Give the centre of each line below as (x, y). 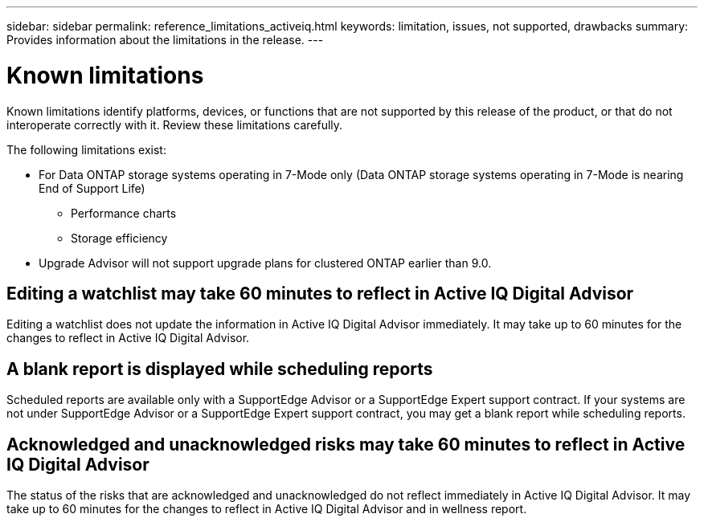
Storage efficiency (119, 238)
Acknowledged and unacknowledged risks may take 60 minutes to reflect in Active (346, 444)
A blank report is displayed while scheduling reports (220, 369)
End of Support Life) (92, 188)
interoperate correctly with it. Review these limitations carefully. (175, 124)
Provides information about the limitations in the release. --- (165, 40)
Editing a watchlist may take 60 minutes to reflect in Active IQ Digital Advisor (320, 293)
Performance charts (124, 213)
